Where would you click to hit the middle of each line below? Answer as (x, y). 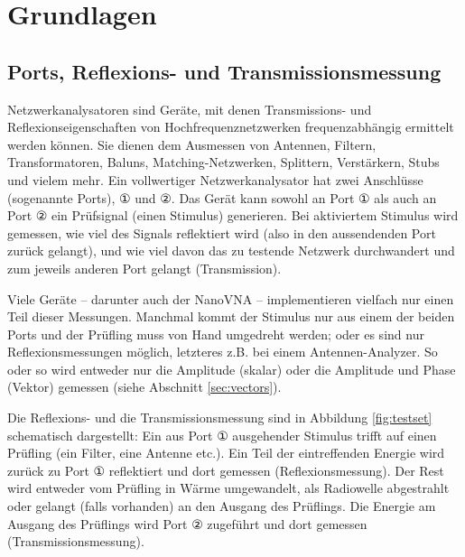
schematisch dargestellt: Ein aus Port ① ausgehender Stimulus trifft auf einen (222, 435)
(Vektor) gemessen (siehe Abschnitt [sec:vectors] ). (144, 387)
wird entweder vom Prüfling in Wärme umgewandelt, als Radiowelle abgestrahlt (228, 488)
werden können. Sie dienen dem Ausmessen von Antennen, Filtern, (192, 144)
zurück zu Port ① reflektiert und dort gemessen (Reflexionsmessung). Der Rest (226, 470)
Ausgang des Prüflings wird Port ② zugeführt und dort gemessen (187, 523)
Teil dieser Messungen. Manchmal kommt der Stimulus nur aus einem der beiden (231, 316)
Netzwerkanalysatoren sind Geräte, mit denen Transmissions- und (190, 109)
